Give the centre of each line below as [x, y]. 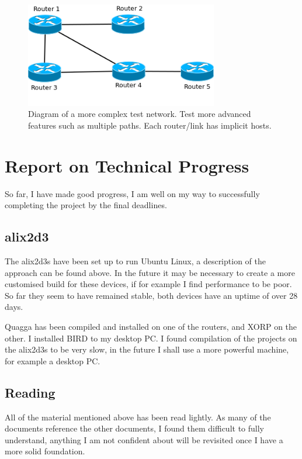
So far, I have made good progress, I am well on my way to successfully [132, 193]
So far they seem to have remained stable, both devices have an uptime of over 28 [151, 295]
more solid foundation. [45, 451]
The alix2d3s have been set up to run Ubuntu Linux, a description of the [135, 261]
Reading [30, 392]
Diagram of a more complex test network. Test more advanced [140, 114]
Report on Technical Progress [127, 165]
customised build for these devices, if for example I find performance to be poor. [148, 284]
